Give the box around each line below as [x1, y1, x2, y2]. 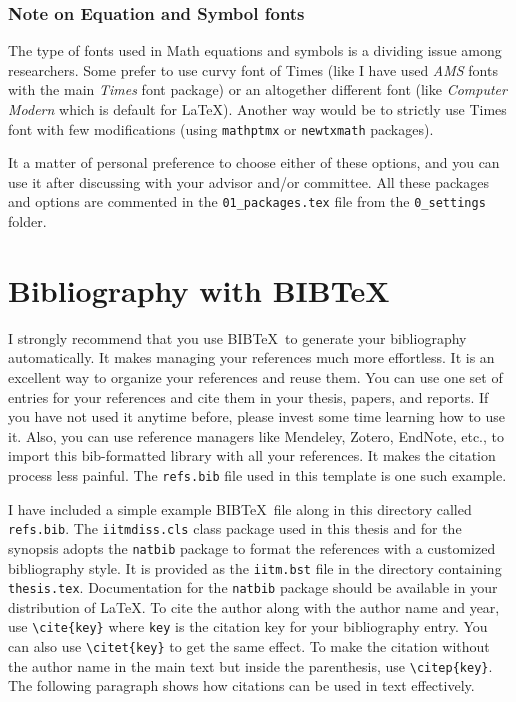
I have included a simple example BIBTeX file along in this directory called [8, 498, 472, 519]
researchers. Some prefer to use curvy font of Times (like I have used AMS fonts [8, 59, 498, 80]
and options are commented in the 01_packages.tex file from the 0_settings [8, 191, 486, 212]
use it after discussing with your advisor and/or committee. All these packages [8, 171, 489, 192]
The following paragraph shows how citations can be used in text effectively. [8, 675, 475, 696]
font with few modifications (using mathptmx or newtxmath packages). [8, 118, 434, 139]
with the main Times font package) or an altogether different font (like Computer [8, 79, 507, 100]
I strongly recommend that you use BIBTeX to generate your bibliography [8, 327, 467, 348]
